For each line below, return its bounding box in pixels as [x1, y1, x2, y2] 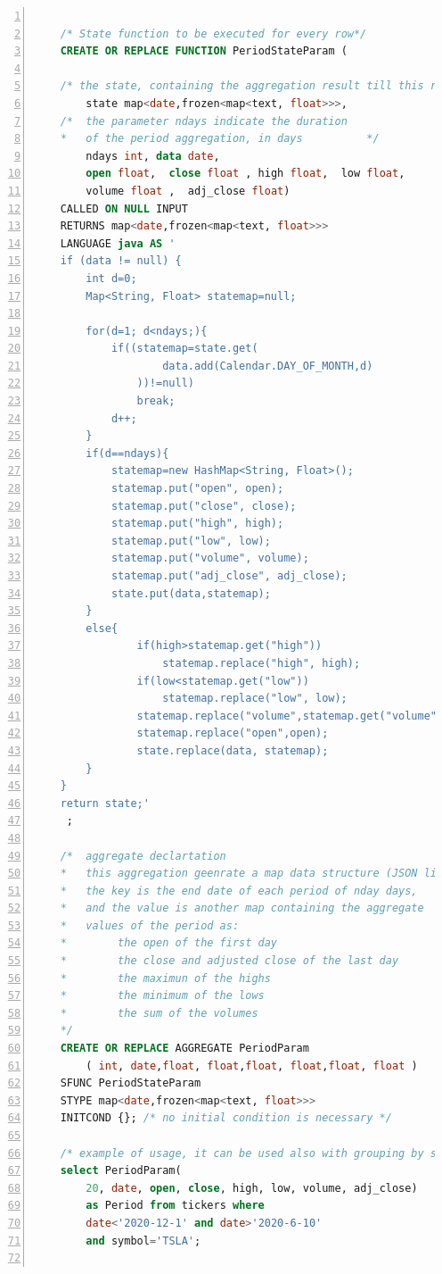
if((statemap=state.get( [110, 342, 258, 355]
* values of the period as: [60, 919, 240, 932]
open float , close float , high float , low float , [86, 167, 405, 180]
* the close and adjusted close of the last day [60, 954, 399, 968]
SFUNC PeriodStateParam [60, 1077, 201, 1090]
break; [136, 395, 176, 408]
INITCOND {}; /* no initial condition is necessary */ [60, 1112, 392, 1125]
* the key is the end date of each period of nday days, [60, 884, 418, 897]
